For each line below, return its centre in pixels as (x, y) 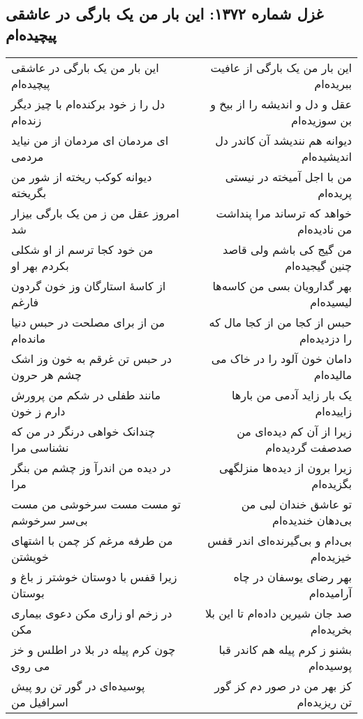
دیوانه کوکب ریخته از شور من (82, 176)
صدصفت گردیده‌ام (309, 447)
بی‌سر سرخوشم (50, 520)
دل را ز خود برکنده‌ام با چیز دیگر (88, 104)
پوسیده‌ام (330, 665)
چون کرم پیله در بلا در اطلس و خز (94, 649)
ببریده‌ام (333, 83)
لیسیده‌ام (331, 301)
